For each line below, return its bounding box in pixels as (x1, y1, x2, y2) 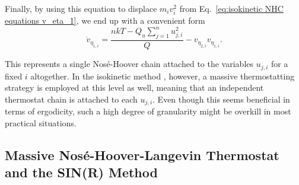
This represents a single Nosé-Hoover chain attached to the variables (5, 58, 254, 70)
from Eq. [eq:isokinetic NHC (179, 2, 284, 14)
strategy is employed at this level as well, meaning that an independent (5, 81, 264, 94)
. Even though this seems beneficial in (152, 92, 290, 105)
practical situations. (5, 116, 77, 129)
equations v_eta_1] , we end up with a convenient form (5, 14, 205, 27)
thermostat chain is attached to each (5, 92, 138, 105)
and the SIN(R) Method (5, 163, 158, 181)
